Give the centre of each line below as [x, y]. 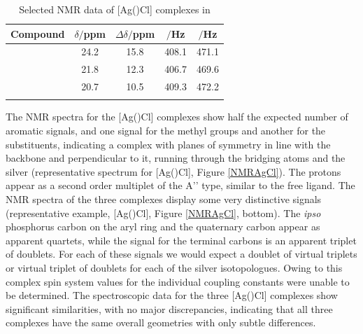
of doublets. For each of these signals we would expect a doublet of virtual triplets [181, 254]
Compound [38, 33]
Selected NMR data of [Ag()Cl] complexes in [115, 9]
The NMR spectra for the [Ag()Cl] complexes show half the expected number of [177, 117]
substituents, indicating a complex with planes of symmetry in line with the [168, 144]
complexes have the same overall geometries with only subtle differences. [161, 322]
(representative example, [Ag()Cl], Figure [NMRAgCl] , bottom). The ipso [163, 213]
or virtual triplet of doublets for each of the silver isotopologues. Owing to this [174, 267]
